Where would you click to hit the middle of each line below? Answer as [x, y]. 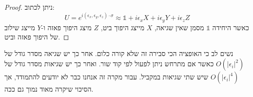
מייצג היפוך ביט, [122, 27]
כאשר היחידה [231, 27]
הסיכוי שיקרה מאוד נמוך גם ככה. [49, 89]
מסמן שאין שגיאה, [179, 27]
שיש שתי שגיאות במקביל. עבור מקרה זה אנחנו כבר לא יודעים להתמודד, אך [107, 77]
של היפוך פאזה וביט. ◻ [37, 37]
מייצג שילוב [20, 27]
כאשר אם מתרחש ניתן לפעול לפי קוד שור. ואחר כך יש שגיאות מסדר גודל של [109, 64]
